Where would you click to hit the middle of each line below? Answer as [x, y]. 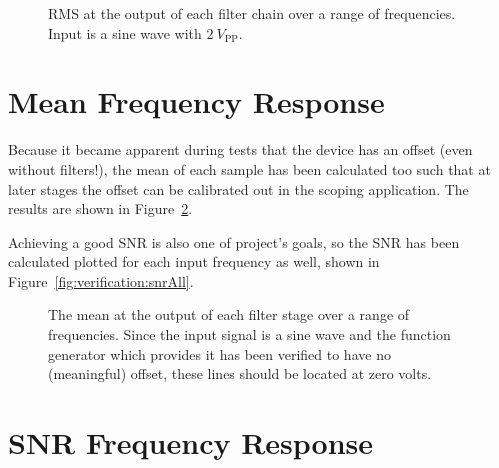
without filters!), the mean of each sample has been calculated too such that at [249, 168]
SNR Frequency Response [191, 442]
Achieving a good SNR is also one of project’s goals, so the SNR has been [234, 241]
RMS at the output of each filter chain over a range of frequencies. [252, 13]
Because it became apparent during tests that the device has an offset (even [240, 149]
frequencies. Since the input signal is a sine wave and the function [249, 334]
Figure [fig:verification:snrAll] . [101, 280]
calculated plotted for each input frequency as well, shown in [194, 261]
